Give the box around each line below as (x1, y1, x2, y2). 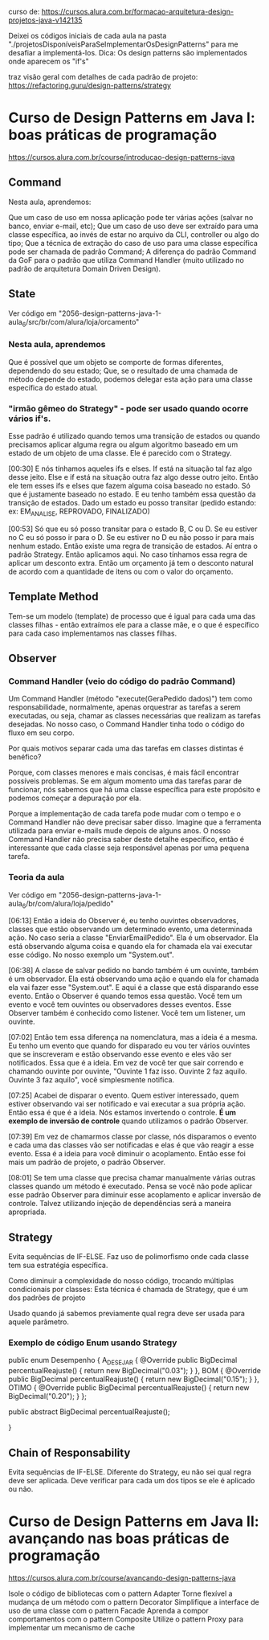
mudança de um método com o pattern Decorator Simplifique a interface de (8, 1597, 259, 1606)
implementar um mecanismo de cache (8, 1623, 135, 1632)
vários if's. (8, 413, 51, 424)
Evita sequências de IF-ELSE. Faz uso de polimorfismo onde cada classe (8, 1252, 249, 1262)
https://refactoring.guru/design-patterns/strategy (8, 80, 171, 90)
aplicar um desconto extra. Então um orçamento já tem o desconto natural (8, 558, 255, 567)
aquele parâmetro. (8, 1317, 70, 1327)
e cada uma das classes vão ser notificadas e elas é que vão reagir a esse (8, 1140, 255, 1150)
